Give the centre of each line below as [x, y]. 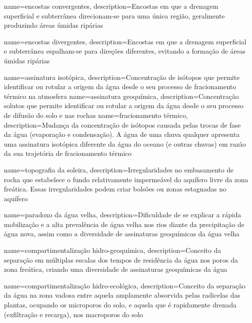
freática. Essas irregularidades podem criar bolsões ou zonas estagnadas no [115, 189]
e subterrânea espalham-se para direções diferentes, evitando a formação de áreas [125, 51]
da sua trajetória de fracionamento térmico [68, 153]
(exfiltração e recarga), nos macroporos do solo [73, 314]
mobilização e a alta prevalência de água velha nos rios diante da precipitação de [124, 224]
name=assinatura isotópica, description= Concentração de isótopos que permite [122, 77]
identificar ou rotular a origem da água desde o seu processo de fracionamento [120, 86]
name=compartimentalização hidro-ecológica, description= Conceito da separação [125, 285]
